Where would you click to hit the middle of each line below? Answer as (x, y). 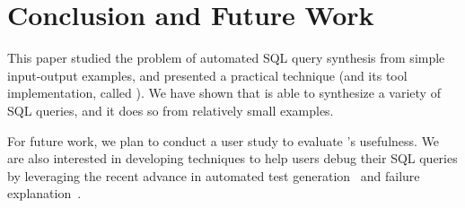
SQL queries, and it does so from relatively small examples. (171, 110)
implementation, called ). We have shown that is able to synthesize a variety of (224, 93)
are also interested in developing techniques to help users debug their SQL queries (232, 158)
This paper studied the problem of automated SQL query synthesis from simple (226, 58)
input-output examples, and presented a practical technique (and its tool (207, 75)
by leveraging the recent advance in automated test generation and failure (214, 175)
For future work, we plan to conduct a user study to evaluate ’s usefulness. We (224, 140)
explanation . (44, 193)
